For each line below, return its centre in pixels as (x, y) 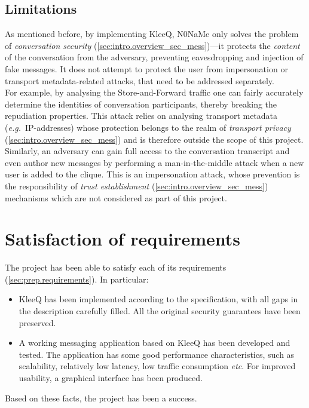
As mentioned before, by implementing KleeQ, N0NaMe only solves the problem (152, 34)
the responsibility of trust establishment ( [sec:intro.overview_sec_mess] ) (137, 185)
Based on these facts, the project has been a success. (101, 398)
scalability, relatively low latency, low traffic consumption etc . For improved (157, 366)
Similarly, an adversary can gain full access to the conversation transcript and (147, 151)
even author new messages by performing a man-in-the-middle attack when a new (154, 162)
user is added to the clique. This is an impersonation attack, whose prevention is (152, 174)
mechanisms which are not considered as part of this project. (116, 197)
